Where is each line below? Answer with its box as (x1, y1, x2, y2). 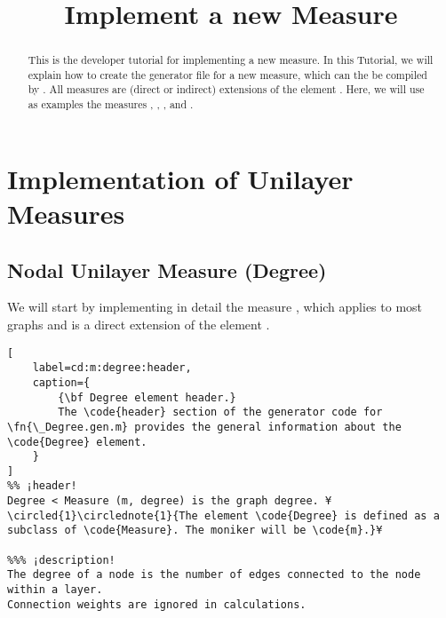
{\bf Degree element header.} (58, 391, 236, 404)
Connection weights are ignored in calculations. (7, 598, 307, 611)
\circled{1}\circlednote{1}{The (7, 509, 198, 522)
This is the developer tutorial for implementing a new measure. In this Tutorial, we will (28, 52, 434, 67)
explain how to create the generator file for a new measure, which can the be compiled (28, 67, 427, 82)
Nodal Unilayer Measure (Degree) (7, 256, 327, 283)
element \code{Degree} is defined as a (203, 509, 440, 522)
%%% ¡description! (7, 553, 115, 566)
